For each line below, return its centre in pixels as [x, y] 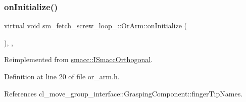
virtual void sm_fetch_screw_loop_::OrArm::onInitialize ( [96, 25]
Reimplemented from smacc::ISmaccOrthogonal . [78, 59]
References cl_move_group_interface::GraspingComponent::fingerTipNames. [124, 93]
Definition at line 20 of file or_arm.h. [62, 76]
